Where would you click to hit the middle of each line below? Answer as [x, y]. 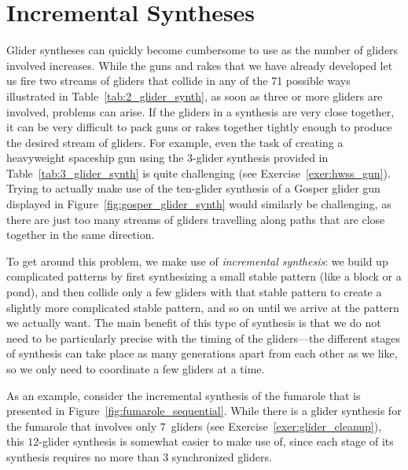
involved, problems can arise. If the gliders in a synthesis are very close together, [200, 111]
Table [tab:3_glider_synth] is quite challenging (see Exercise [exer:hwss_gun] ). [198, 173]
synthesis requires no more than [83, 456]
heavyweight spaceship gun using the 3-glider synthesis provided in [167, 158]
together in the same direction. [81, 235]
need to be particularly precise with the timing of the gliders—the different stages [203, 338]
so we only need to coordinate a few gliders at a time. [136, 369]
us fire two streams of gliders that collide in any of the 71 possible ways [178, 81]
